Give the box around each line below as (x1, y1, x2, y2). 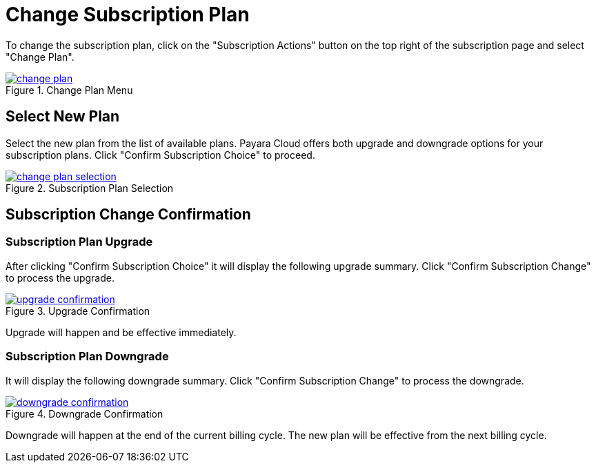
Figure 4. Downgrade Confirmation (6, 407, 163, 420)
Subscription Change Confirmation (6, 206, 251, 224)
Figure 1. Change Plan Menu (6, 84, 133, 96)
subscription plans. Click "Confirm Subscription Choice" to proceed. (6, 148, 315, 161)
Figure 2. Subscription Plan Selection (6, 182, 174, 194)
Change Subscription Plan (6, 3, 250, 26)
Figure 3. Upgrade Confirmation (6, 304, 150, 317)
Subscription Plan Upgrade (6, 235, 153, 249)
